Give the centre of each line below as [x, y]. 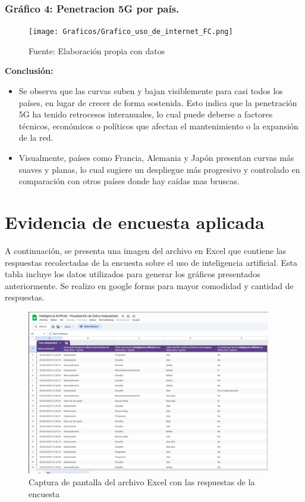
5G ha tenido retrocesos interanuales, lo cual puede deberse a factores [146, 114]
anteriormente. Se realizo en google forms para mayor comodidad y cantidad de [149, 285]
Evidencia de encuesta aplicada [135, 222]
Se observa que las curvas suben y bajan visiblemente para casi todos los [151, 91]
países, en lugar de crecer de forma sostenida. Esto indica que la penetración [158, 102]
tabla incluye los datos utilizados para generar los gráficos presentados [133, 274]
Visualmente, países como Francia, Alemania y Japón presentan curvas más [156, 158]
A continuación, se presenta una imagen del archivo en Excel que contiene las [146, 250]
